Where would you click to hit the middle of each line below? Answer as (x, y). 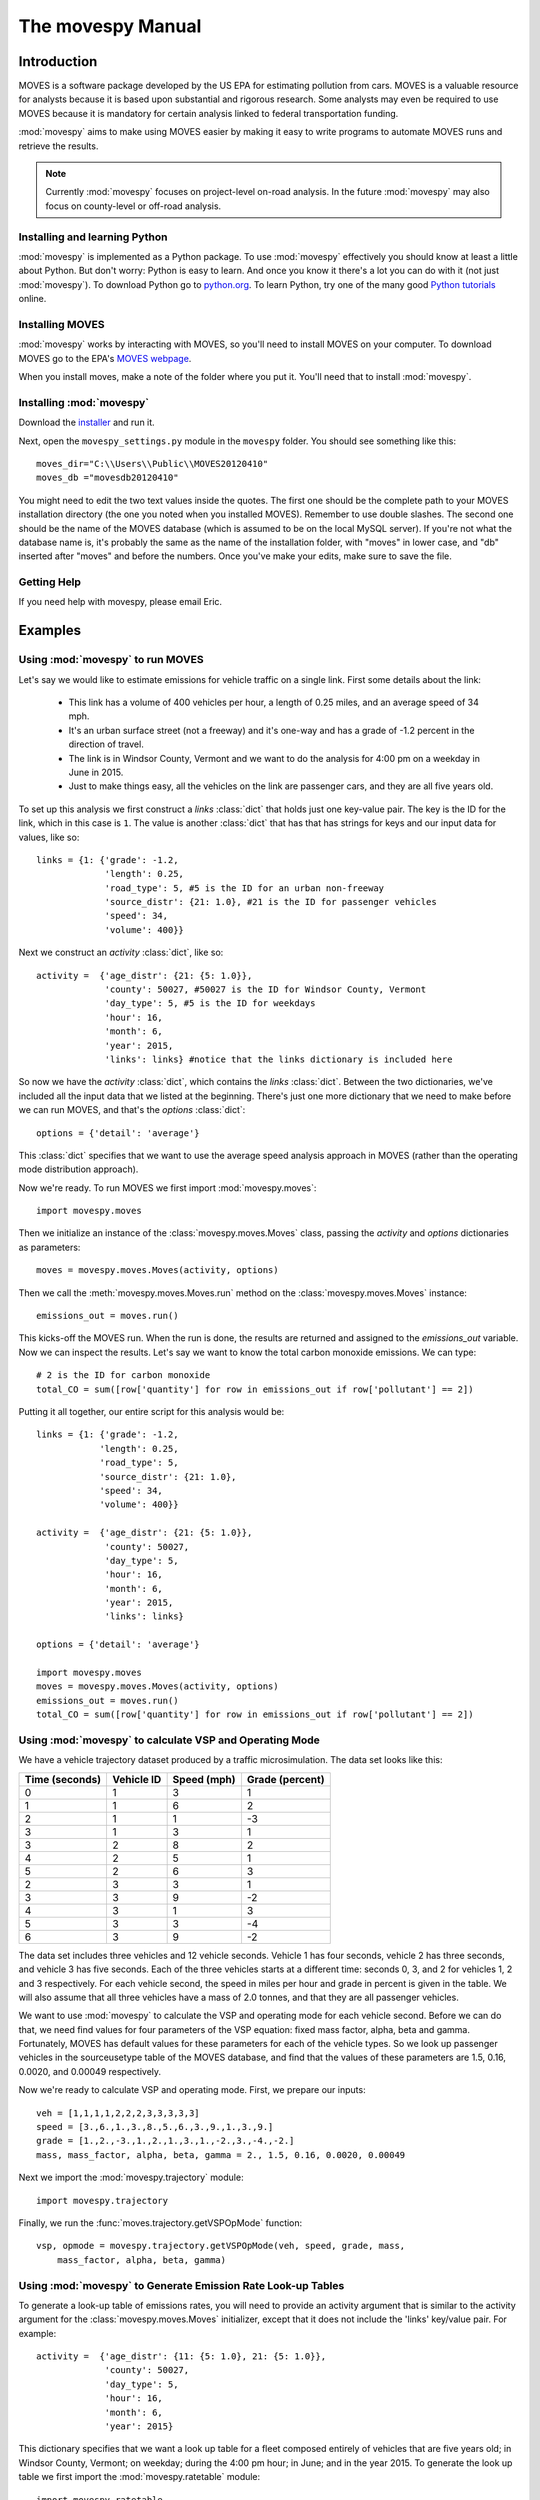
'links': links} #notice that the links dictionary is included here (278, 1059)
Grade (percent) (285, 1779)
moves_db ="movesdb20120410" (107, 478)
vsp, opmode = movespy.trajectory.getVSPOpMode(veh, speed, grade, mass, (221, 2246)
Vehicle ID (136, 1779)
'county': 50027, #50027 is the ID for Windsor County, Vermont (265, 989)
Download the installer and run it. (86, 422)
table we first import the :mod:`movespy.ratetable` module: (139, 2477)
